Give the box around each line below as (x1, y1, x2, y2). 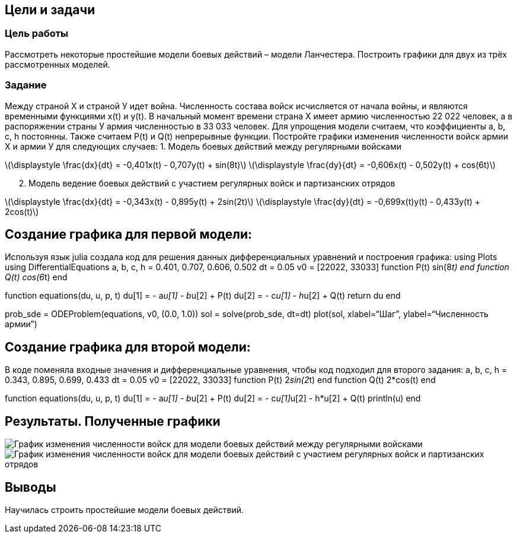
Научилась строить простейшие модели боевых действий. (5, 504, 244, 515)
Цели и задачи (5, 2, 95, 17)
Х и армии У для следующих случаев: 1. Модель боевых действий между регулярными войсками (5, 141, 402, 151)
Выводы (5, 479, 56, 495)
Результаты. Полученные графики (5, 413, 221, 429)
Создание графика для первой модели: (5, 226, 253, 242)
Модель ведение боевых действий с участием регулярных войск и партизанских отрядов (28, 178, 395, 188)
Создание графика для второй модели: (5, 339, 251, 355)
